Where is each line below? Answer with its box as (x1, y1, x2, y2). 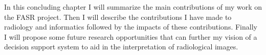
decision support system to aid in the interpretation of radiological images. (4, 41, 238, 52)
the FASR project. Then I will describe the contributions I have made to (4, 11, 232, 22)
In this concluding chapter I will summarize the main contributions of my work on (4, 2, 262, 12)
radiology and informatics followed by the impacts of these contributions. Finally (4, 21, 257, 32)
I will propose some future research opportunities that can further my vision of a (4, 31, 257, 42)
